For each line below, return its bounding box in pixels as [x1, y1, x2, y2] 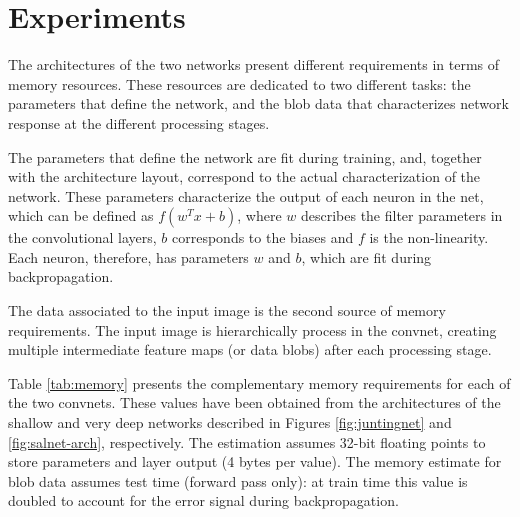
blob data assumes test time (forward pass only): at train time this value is [8, 470, 468, 491]
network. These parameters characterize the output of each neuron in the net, [8, 185, 484, 206]
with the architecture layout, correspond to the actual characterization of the [8, 166, 481, 187]
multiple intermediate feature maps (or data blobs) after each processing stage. [8, 339, 492, 360]
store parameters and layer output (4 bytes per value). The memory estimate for [8, 451, 502, 472]
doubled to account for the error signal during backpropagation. [8, 490, 399, 511]
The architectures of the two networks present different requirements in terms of [8, 54, 500, 75]
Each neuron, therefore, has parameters [8, 246, 249, 267]
